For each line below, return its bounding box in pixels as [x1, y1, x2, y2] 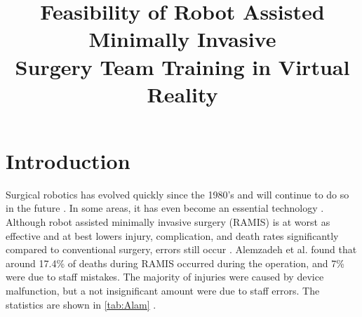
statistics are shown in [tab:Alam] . [6, 297, 156, 311]
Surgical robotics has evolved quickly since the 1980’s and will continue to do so [6, 187, 349, 201]
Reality [147, 79, 218, 108]
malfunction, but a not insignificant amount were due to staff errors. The [6, 283, 320, 298]
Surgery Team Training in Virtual [15, 52, 350, 81]
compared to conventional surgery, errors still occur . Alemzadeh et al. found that [6, 242, 357, 257]
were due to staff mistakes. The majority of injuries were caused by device [6, 269, 324, 284]
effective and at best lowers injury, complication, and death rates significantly [6, 228, 339, 243]
